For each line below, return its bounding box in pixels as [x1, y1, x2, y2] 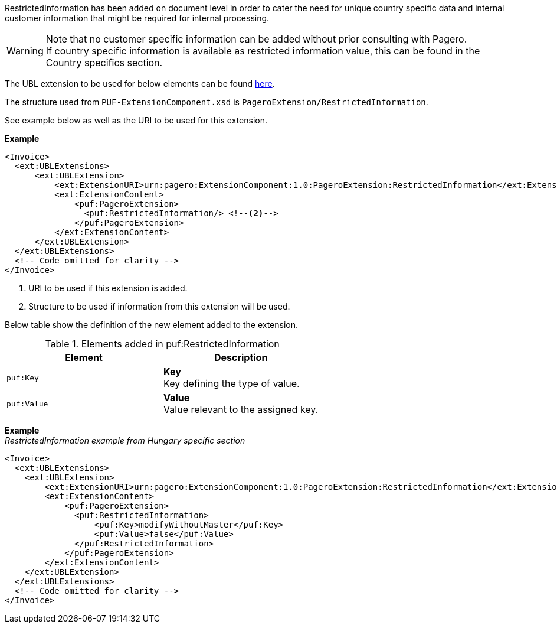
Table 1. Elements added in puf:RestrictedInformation [45, 338, 280, 350]
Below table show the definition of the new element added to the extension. [5, 320, 299, 330]
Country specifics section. [45, 57, 163, 69]
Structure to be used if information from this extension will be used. [28, 301, 290, 311]
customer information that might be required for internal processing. [5, 13, 270, 23]
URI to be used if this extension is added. [28, 283, 188, 293]
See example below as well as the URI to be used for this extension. [5, 115, 267, 125]
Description [214, 352, 268, 363]
